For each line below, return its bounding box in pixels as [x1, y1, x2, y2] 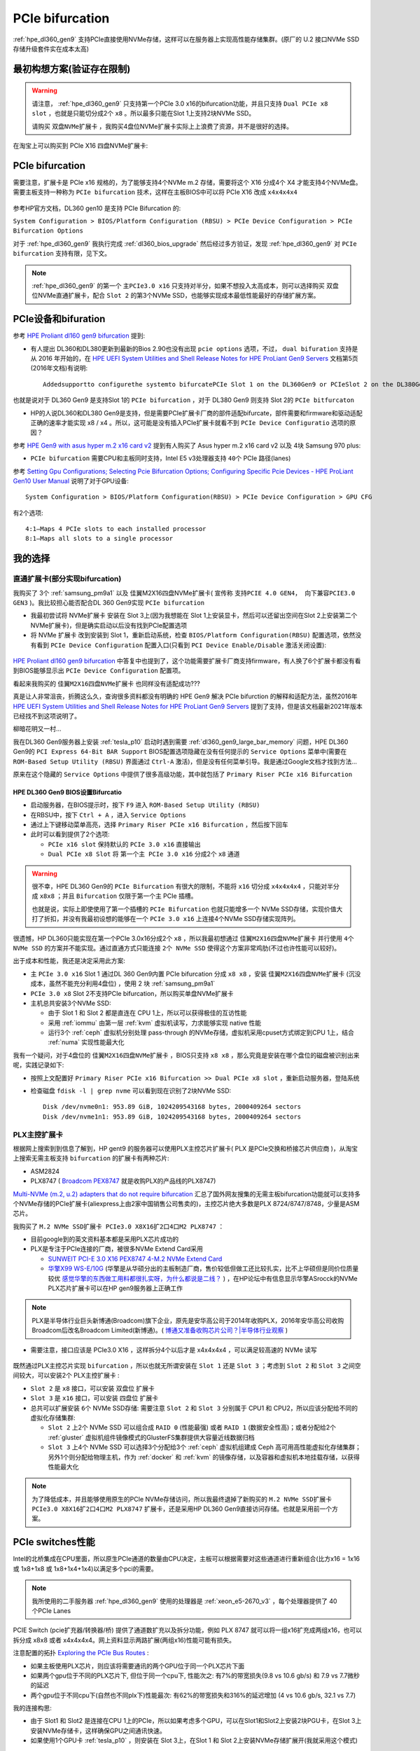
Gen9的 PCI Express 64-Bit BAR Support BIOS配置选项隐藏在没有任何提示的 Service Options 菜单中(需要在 [13, 747, 347, 756]
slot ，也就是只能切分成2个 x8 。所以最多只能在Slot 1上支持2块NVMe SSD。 [31, 109, 255, 118]
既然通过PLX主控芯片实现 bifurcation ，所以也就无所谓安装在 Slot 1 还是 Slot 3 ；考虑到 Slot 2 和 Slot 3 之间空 [13, 1362, 361, 1369]
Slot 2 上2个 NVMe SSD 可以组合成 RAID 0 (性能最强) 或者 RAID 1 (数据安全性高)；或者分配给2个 [48, 1423, 336, 1432]
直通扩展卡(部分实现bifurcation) [13, 574, 122, 584]
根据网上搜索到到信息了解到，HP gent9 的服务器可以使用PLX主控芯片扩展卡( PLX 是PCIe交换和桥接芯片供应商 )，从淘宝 [13, 1144, 358, 1152]
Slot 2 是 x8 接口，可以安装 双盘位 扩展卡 [30, 1384, 155, 1392]
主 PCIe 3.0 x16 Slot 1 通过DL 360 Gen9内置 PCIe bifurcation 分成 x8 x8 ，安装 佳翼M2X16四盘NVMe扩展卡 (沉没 [30, 969, 361, 978]
